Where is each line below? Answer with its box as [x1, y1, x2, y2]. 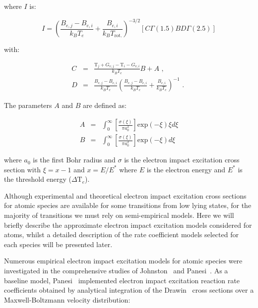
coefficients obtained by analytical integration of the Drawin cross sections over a [4, 285, 254, 295]
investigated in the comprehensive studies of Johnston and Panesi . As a [4, 265, 228, 276]
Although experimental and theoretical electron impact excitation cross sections [4, 190, 247, 201]
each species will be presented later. [4, 239, 113, 249]
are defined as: [82, 100, 127, 110]
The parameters [4, 100, 52, 110]
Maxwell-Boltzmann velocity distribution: [4, 294, 130, 305]
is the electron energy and [146, 164, 226, 174]
